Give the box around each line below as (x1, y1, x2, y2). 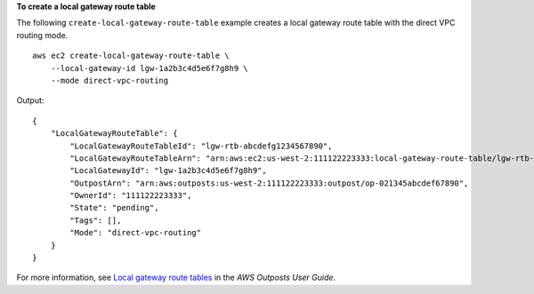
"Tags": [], (69, 215, 122, 226)
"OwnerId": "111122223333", (69, 191, 192, 201)
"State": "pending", (69, 203, 159, 213)
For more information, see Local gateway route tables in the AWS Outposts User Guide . (16, 272, 336, 283)
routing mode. (16, 29, 69, 40)
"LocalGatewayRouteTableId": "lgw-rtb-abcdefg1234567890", (69, 140, 333, 151)
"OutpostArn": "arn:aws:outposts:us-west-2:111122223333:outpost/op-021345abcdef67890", (69, 178, 469, 188)
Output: (16, 95, 44, 106)
